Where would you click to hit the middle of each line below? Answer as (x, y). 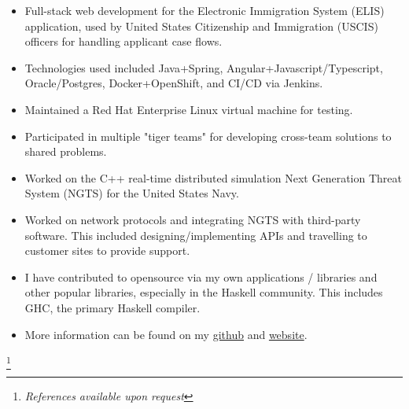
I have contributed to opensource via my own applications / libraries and (201, 276)
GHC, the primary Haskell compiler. (112, 307)
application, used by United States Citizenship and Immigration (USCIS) (201, 26)
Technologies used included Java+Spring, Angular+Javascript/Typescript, (204, 67)
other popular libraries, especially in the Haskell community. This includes (204, 292)
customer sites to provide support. (107, 251)
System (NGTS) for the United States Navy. (132, 193)
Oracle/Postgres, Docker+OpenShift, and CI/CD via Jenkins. (174, 83)
